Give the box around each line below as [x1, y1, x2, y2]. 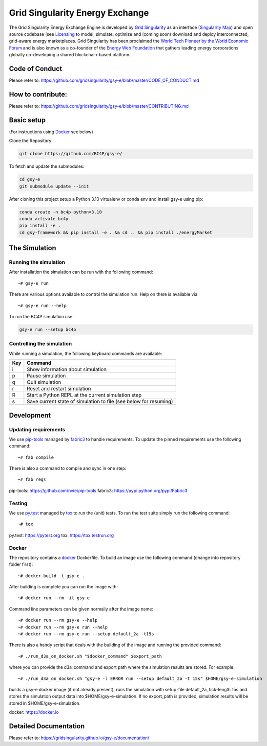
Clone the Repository [9, 138, 52, 144]
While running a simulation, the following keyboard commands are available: [9, 350, 162, 356]
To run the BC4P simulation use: [9, 314, 74, 320]
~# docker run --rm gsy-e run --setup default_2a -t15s [18, 631, 154, 637]
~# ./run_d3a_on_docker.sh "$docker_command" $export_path [18, 653, 162, 659]
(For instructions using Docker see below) [9, 129, 94, 135]
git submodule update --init [19, 184, 89, 189]
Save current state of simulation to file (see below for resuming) [26, 398, 173, 405]
